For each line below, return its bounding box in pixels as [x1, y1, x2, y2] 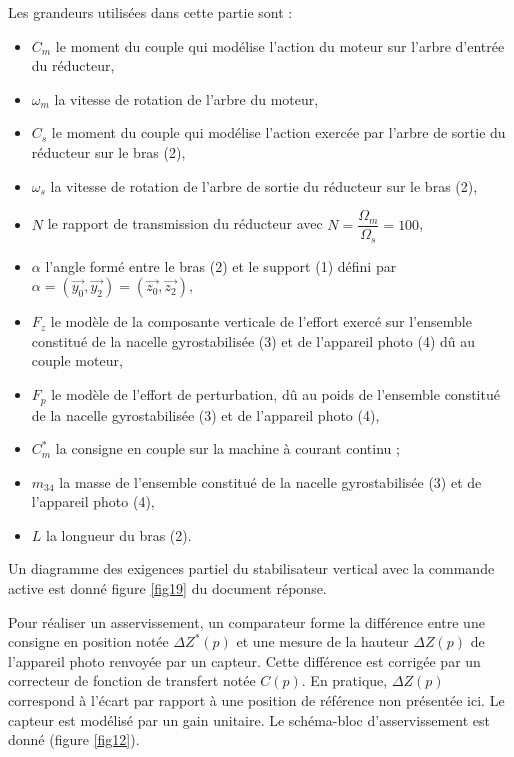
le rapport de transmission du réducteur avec [47, 213, 323, 234]
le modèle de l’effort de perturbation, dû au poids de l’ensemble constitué [51, 384, 500, 405]
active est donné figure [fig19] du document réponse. [8, 578, 327, 599]
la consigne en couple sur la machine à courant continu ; [55, 438, 400, 459]
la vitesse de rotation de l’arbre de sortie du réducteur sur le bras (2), [50, 175, 478, 196]
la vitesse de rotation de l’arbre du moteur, [54, 88, 319, 109]
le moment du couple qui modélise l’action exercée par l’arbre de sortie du [51, 122, 506, 143]
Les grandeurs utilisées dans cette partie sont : [8, 2, 293, 22]
